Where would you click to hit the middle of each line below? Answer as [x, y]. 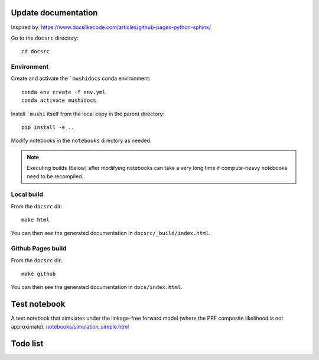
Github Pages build [39, 249]
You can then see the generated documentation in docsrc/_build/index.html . [111, 233]
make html [35, 220]
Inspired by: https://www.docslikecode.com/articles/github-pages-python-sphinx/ [111, 27]
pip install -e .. [48, 127]
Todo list [27, 343]
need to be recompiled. [55, 176]
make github [39, 274]
